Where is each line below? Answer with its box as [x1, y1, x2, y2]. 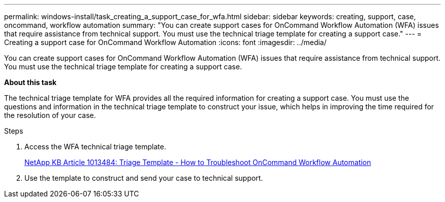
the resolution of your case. [4, 111, 96, 119]
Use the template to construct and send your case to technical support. [24, 174, 263, 182]
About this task [4, 78, 57, 87]
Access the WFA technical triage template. [24, 142, 167, 151]
